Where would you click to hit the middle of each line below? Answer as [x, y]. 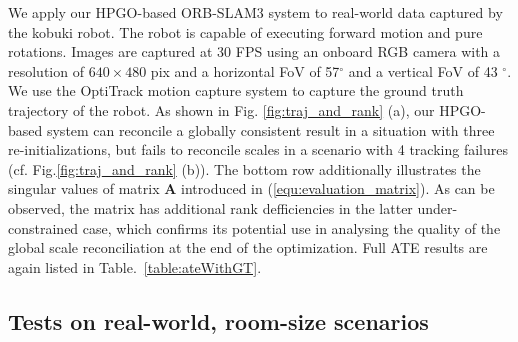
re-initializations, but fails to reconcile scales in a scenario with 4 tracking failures [258, 149]
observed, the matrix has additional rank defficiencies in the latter [210, 207]
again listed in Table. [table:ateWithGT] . [135, 266]
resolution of [46, 70]
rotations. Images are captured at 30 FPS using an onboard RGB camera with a [254, 51]
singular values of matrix [84, 188]
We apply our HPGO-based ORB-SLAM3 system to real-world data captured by [255, 12]
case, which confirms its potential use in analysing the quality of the [291, 227]
